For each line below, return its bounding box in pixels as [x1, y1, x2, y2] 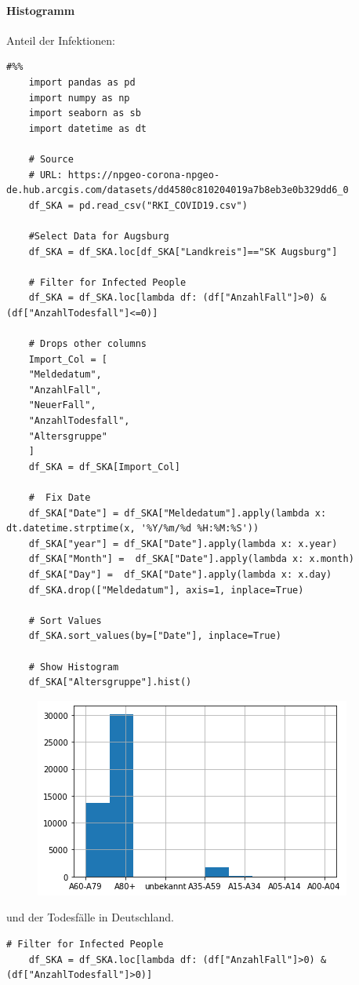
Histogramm [6, 2, 75, 18]
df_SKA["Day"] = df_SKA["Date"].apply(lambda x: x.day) [28, 568, 332, 580]
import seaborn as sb [28, 108, 141, 119]
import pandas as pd [28, 76, 136, 88]
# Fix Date [28, 492, 91, 504]
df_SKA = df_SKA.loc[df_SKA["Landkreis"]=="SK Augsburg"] [28, 246, 338, 257]
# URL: [28, 169, 63, 181]
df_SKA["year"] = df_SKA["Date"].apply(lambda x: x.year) [28, 538, 338, 549]
